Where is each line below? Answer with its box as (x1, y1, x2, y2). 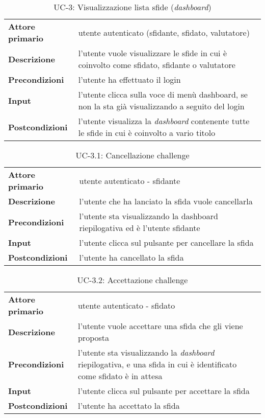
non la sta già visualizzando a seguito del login (78, 100, 245, 112)
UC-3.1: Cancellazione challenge (75, 149, 190, 161)
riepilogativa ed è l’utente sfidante (79, 222, 200, 234)
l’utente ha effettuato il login (78, 74, 181, 85)
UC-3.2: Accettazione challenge (77, 274, 188, 286)
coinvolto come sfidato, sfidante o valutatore (78, 59, 235, 71)
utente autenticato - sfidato (77, 299, 175, 311)
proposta (77, 332, 110, 343)
